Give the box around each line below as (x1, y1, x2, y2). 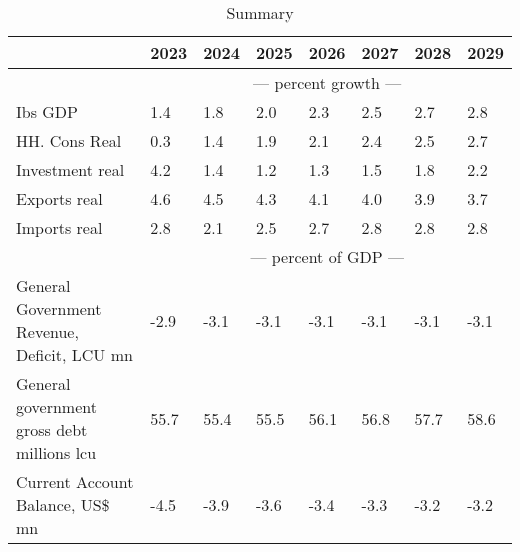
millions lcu (16, 441, 97, 464)
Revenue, (16, 320, 79, 343)
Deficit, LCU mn (16, 343, 133, 366)
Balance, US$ (16, 493, 110, 516)
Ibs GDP (16, 100, 78, 123)
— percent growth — (253, 71, 402, 94)
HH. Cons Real (16, 129, 122, 152)
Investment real (16, 158, 125, 181)
